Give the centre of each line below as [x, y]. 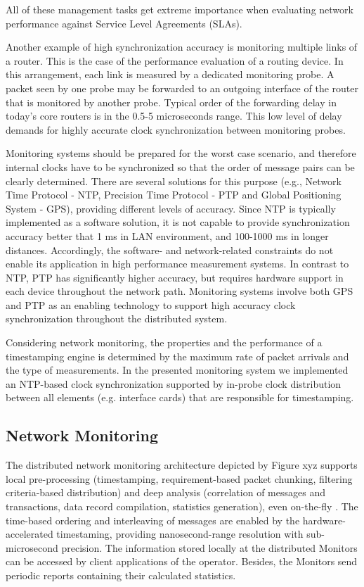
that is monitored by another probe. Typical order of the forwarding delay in [171, 102]
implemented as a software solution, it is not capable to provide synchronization [178, 222]
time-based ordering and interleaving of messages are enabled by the [153, 520]
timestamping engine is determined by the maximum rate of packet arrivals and [177, 356]
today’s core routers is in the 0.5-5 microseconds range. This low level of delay [174, 116]
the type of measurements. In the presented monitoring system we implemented [177, 370]
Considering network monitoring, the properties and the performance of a [164, 342]
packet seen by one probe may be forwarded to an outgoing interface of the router [182, 88]
